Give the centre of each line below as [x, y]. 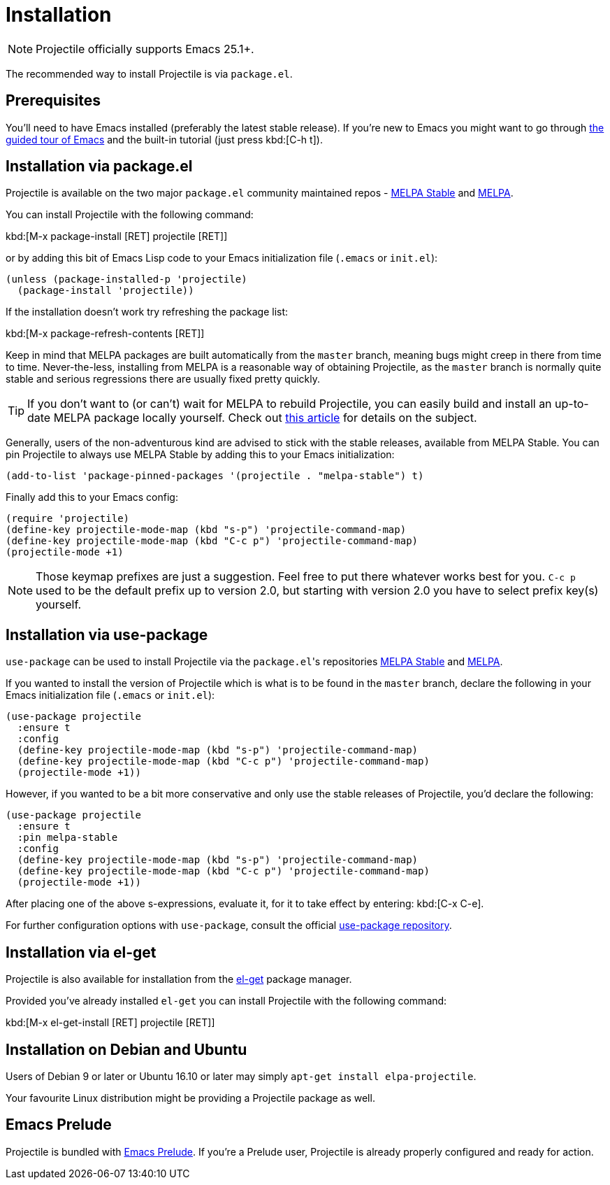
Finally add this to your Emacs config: [92, 497]
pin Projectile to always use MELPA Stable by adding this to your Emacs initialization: [200, 455]
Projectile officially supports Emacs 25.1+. [145, 49]
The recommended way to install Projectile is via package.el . [149, 73]
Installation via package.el [99, 166]
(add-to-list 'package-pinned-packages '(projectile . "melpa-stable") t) [215, 476]
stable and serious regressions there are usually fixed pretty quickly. [163, 379]
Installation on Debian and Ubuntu [126, 1049]
